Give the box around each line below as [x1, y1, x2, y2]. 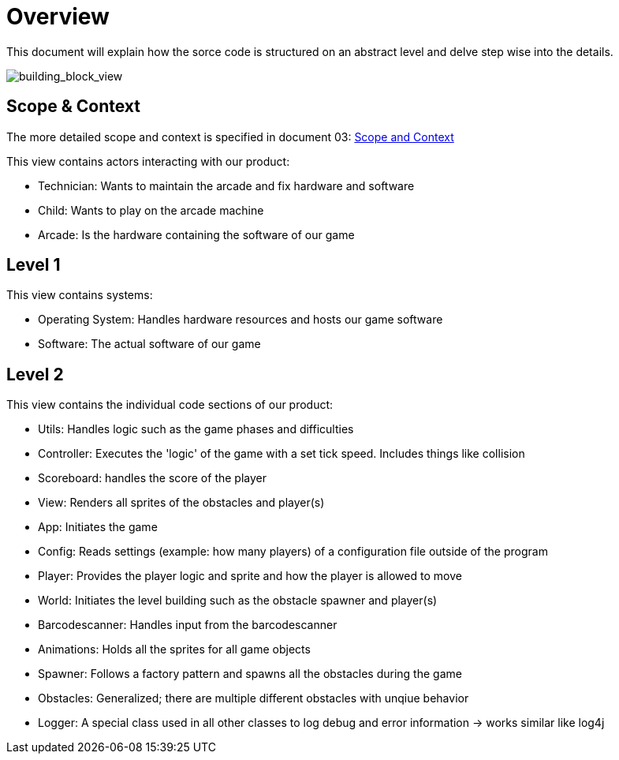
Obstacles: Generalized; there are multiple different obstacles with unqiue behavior [38, 691, 469, 706]
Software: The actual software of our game [38, 337, 261, 351]
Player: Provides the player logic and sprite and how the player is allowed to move [38, 569, 462, 583]
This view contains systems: [6, 288, 153, 302]
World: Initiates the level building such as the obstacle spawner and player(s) [38, 593, 438, 608]
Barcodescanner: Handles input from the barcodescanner [38, 618, 337, 632]
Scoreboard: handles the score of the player [38, 471, 267, 485]
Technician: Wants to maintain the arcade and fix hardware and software [38, 178, 415, 193]
